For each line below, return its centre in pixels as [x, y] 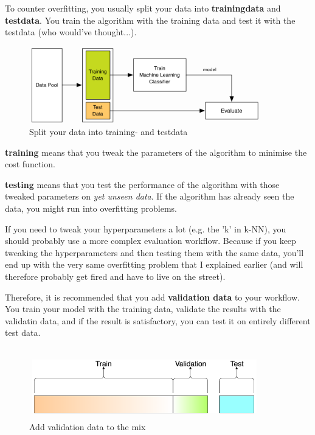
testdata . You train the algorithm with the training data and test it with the [150, 20]
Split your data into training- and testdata [109, 131]
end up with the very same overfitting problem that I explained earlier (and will [154, 264]
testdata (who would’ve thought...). [71, 32]
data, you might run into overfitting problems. [91, 208]
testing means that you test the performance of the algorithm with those [142, 184]
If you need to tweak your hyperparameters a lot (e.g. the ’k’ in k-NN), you [146, 228]
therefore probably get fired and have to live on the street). [115, 276]
